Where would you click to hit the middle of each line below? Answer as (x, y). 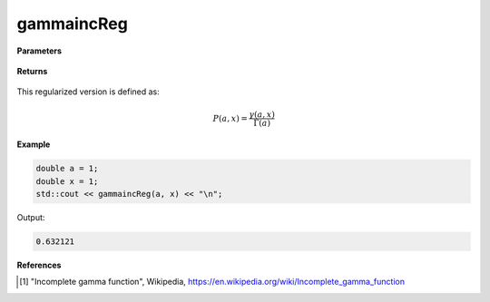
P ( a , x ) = (230, 118)
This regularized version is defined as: (88, 92)
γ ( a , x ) (262, 114)
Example (34, 144)
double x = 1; (67, 181)
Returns (32, 71)
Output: (31, 218)
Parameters (39, 51)
